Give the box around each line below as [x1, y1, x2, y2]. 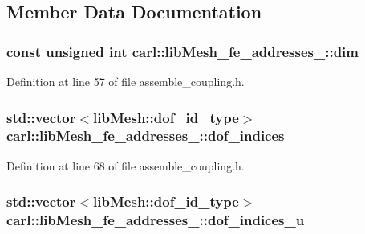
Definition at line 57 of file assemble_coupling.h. [6, 73, 245, 89]
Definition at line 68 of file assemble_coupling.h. [6, 157, 245, 174]
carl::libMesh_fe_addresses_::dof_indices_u [6, 210, 305, 230]
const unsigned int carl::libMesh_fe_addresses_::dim [6, 41, 359, 61]
